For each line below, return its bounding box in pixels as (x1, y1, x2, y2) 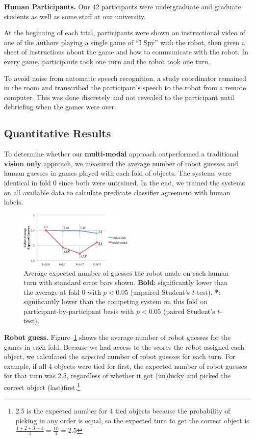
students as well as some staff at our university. (4, 11, 146, 21)
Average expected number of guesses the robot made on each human (24, 267, 229, 278)
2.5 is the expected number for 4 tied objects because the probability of (15, 406, 230, 416)
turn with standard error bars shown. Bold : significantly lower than (24, 277, 228, 287)
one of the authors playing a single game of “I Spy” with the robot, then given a (4, 37, 245, 47)
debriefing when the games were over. (4, 102, 116, 112)
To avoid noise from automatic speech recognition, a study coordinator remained (4, 73, 246, 83)
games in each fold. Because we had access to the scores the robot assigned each (4, 341, 244, 352)
